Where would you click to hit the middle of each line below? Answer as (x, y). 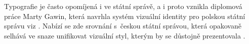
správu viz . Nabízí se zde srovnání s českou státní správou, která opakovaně (123, 26)
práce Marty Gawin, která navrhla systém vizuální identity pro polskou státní (125, 16)
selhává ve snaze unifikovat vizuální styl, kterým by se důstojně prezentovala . (125, 35)
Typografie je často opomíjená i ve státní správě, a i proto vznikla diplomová (123, 6)
